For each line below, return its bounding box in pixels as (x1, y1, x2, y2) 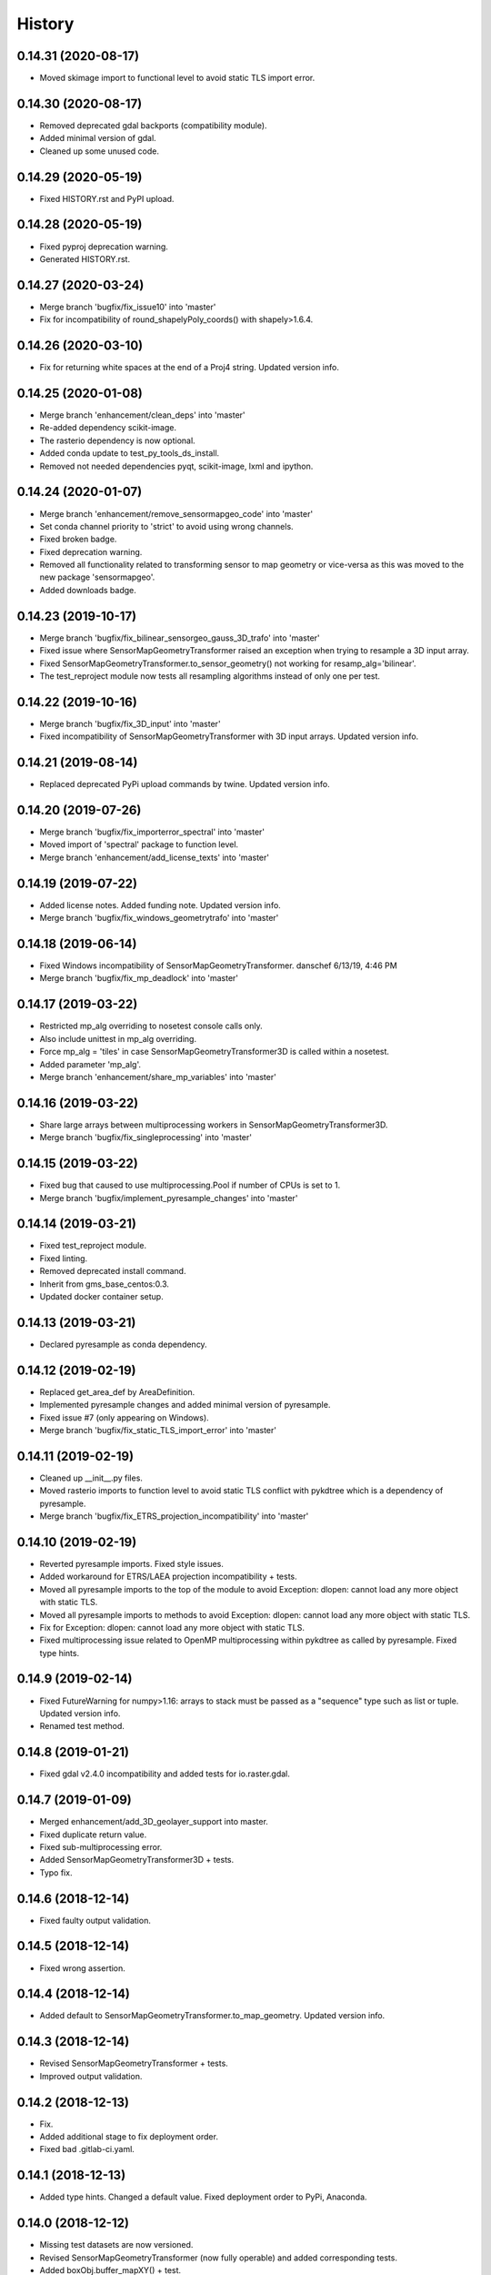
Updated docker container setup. (39, 1290, 164, 1301)
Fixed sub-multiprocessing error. (39, 1841, 163, 1852)
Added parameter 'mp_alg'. (39, 1058, 141, 1069)
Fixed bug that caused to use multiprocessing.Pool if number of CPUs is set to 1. (39, 1179, 341, 1191)
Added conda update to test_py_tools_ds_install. (39, 448, 220, 459)
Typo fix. (39, 1866, 73, 1878)
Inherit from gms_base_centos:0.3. (39, 1279, 170, 1289)
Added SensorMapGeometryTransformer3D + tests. (39, 1855, 235, 1865)
